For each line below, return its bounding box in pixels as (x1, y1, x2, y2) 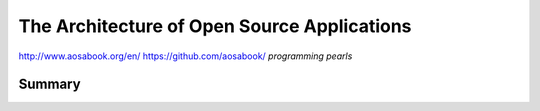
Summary (18, 76, 81, 93)
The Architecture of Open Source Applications (18, 15, 412, 37)
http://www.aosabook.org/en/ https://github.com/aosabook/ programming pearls (18, 50, 353, 62)
